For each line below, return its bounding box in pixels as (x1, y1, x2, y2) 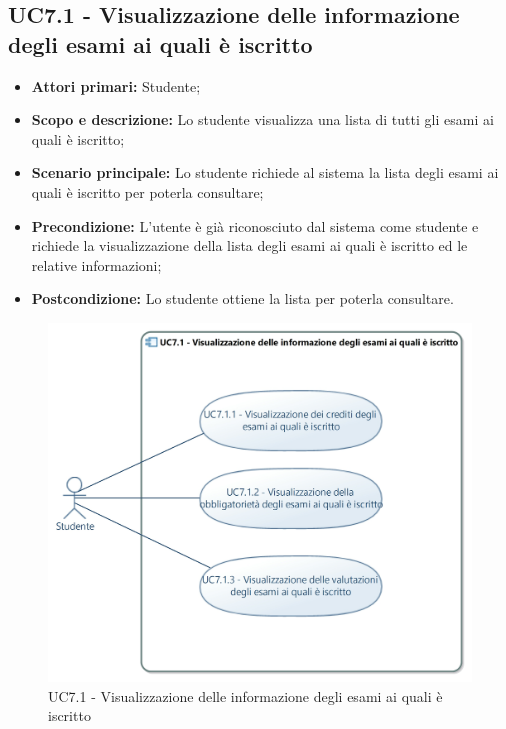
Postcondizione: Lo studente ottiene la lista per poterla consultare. (31, 288, 454, 309)
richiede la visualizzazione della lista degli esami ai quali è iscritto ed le (31, 235, 468, 256)
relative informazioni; (31, 254, 162, 275)
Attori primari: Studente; (31, 75, 201, 96)
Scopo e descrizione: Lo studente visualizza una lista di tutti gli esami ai (31, 109, 494, 130)
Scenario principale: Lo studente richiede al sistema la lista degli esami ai (31, 162, 499, 183)
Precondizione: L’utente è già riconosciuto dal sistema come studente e (31, 215, 479, 236)
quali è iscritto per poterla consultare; (31, 181, 264, 202)
